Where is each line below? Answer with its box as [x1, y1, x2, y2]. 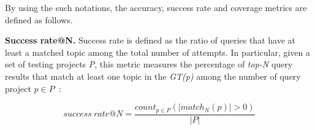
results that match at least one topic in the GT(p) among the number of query [5, 69, 301, 82]
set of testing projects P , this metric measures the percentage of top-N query [5, 58, 293, 71]
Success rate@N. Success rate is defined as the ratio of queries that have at [5, 34, 295, 47]
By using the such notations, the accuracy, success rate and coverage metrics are [5, 1, 307, 13]
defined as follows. [5, 13, 73, 26]
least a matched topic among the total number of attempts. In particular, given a [5, 45, 311, 58]
